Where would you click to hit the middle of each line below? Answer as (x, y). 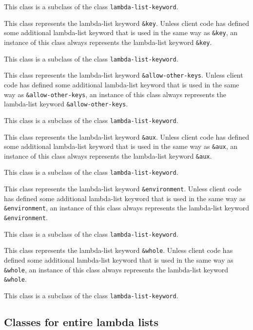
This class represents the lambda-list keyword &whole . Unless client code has (118, 250)
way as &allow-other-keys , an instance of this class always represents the (115, 94)
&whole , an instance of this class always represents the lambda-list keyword (116, 269)
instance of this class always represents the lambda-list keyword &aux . (108, 155)
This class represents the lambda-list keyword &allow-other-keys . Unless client (124, 75)
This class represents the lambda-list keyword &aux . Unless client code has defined (127, 136)
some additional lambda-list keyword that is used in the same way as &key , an (121, 32)
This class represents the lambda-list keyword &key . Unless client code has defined (127, 23)
